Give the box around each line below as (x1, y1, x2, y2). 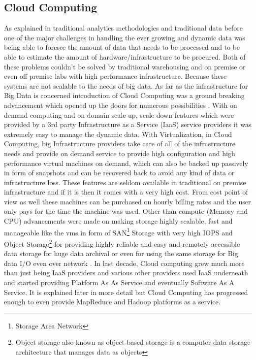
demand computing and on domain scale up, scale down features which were (4, 109, 234, 120)
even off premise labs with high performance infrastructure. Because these (4, 71, 227, 81)
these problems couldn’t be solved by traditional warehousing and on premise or (4, 61, 246, 71)
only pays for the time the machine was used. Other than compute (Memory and (4, 206, 248, 216)
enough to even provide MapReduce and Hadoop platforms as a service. (4, 296, 221, 307)
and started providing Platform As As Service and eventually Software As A (4, 277, 234, 287)
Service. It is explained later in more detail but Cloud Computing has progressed (4, 287, 248, 297)
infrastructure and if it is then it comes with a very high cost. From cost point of (4, 187, 248, 197)
